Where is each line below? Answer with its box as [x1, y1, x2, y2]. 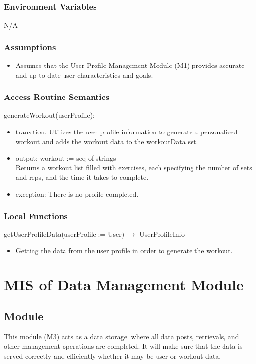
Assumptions [4, 40, 56, 53]
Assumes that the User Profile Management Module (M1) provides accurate [15, 60, 245, 70]
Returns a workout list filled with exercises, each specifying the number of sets [15, 162, 252, 172]
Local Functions [4, 209, 68, 222]
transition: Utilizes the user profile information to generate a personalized [15, 127, 238, 137]
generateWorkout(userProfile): [4, 110, 95, 120]
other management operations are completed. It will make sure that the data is [4, 341, 243, 351]
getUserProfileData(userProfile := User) [4, 229, 125, 239]
